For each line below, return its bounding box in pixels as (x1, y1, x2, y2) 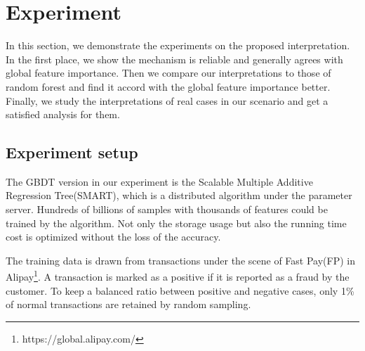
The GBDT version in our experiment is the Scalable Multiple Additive (6, 174, 313, 189)
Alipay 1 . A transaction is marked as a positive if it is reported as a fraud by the (6, 267, 350, 284)
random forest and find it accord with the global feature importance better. (6, 79, 331, 94)
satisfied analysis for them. (6, 107, 120, 122)
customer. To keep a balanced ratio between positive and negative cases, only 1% (6, 283, 354, 298)
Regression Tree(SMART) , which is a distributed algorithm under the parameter (6, 188, 352, 203)
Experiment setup (6, 141, 138, 163)
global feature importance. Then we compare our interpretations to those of (6, 65, 331, 80)
